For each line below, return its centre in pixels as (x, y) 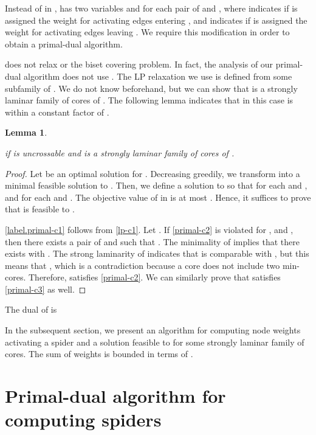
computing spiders (83, 419)
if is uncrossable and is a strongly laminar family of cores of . (120, 152)
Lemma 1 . (26, 132)
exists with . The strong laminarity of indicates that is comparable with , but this (157, 253)
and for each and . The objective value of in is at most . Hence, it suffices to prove (158, 197)
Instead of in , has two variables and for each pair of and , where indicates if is (151, 8)
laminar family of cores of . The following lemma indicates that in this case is (149, 100)
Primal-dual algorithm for (115, 396)
